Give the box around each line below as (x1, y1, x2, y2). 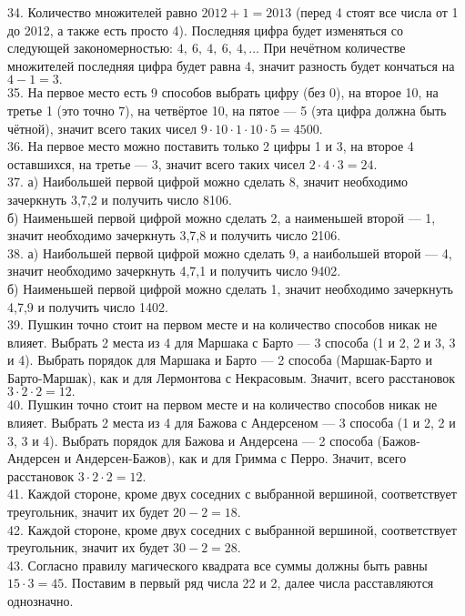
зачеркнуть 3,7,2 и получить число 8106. (7, 189, 232, 208)
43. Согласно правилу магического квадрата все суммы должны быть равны (7, 555, 428, 574)
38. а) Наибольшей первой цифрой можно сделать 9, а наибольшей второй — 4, (7, 243, 452, 262)
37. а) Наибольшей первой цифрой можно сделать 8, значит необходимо (7, 172, 409, 191)
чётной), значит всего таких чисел (7, 118, 197, 137)
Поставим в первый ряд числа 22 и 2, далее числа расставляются (71, 573, 434, 592)
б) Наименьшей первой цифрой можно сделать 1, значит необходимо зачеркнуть (7, 278, 453, 298)
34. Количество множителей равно (7, 3, 197, 21)
